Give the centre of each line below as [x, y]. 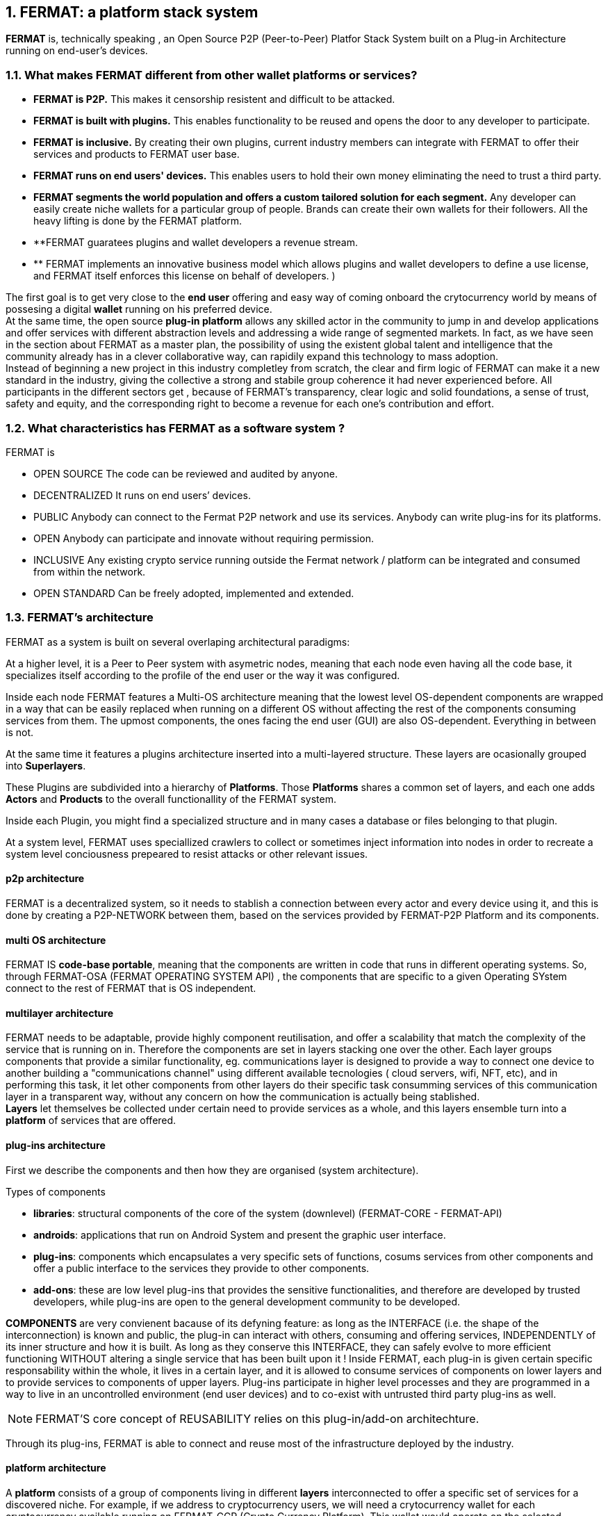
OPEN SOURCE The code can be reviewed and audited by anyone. [186, 473]
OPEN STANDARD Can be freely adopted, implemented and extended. [194, 593]
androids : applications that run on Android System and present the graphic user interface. [240, 1234]
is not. [19, 732]
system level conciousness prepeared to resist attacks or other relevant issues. [187, 854]
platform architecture [56, 1468]
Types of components [56, 1191]
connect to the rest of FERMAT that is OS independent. [131, 988]
